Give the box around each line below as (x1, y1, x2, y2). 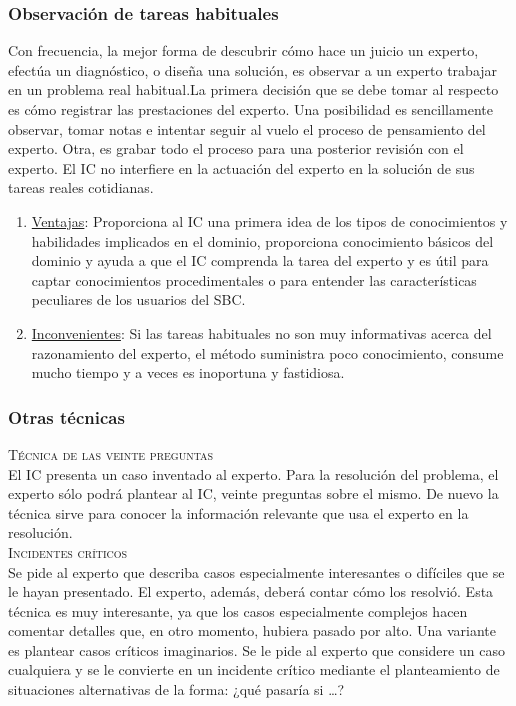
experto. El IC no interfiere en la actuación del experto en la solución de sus (8, 157, 475, 178)
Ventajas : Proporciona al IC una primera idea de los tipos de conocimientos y (31, 210, 508, 231)
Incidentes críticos (8, 541, 128, 562)
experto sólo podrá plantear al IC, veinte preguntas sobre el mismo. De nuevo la (8, 483, 499, 504)
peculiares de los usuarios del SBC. (31, 289, 246, 310)
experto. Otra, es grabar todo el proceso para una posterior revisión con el (8, 138, 464, 159)
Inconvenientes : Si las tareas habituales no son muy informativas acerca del (31, 322, 492, 343)
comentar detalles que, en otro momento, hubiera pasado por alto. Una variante (8, 620, 497, 641)
